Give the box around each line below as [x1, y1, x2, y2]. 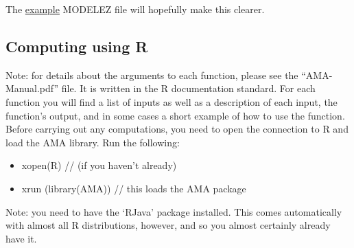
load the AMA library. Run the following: [5, 135, 180, 149]
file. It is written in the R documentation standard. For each [61, 81, 316, 95]
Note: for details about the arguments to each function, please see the [5, 67, 298, 82]
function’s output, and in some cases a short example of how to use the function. [5, 108, 345, 122]
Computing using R [5, 35, 148, 56]
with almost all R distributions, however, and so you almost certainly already [5, 218, 331, 232]
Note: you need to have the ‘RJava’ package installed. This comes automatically [5, 204, 342, 218]
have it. [5, 231, 37, 245]
